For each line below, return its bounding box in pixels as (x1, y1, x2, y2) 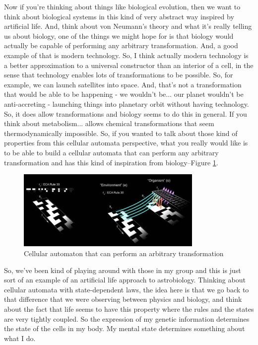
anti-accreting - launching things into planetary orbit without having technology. (4, 98, 249, 109)
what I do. (4, 333, 36, 343)
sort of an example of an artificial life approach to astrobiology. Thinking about (4, 275, 246, 285)
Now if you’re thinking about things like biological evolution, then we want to (4, 1, 241, 11)
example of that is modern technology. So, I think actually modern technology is (4, 50, 249, 60)
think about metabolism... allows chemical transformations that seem (4, 118, 214, 129)
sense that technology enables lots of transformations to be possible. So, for (4, 69, 233, 80)
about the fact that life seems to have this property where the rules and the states (4, 303, 254, 314)
